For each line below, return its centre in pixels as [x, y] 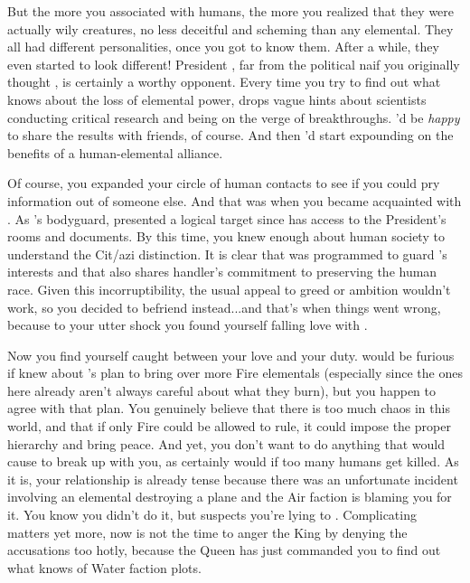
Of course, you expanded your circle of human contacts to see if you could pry [224, 183]
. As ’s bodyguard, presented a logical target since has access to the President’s [227, 218]
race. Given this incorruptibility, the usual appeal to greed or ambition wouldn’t [229, 289]
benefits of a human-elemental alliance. [115, 152]
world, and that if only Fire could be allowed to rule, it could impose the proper [229, 426]
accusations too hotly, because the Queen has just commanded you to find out [224, 550]
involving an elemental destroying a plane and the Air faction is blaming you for [230, 497]
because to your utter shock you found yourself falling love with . [188, 325]
